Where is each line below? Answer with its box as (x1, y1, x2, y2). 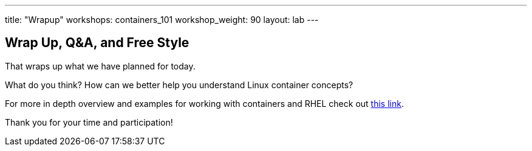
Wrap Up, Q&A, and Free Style (5, 35, 189, 51)
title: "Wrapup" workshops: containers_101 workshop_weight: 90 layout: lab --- (5, 14, 319, 25)
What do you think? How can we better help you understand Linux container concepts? (5, 79, 353, 90)
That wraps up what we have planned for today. (5, 60, 196, 71)
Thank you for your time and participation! (5, 117, 173, 127)
